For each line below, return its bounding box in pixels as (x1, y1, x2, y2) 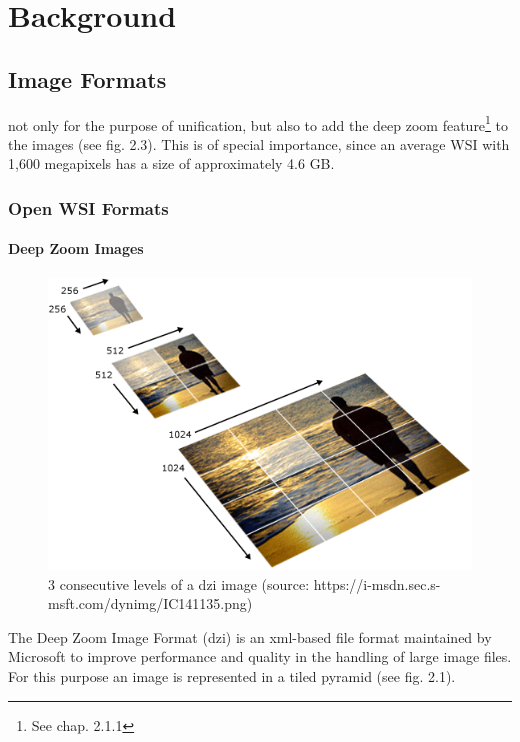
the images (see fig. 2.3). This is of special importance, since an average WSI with (8, 133, 510, 154)
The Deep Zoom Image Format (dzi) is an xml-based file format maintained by (8, 626, 492, 647)
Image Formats (8, 63, 167, 94)
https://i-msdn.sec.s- (313, 573, 441, 594)
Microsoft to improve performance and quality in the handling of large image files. (8, 646, 512, 667)
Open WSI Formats (8, 195, 169, 220)
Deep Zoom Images (8, 238, 144, 259)
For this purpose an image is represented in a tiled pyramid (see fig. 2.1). (8, 665, 456, 686)
